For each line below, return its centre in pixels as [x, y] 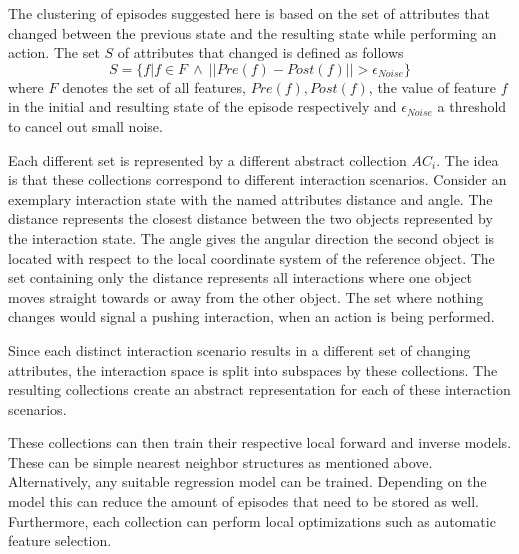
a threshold [472, 106]
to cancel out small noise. [85, 125]
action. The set [54, 52]
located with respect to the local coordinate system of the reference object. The [251, 257]
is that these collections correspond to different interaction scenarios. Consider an [257, 179]
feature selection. [60, 540]
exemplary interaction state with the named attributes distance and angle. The [250, 198]
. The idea [467, 159]
